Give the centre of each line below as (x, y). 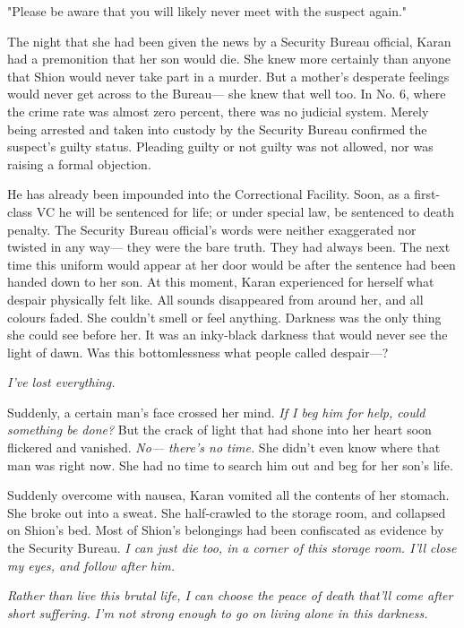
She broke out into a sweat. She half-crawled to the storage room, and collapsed (227, 512)
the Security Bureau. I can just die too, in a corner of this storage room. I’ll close (232, 548)
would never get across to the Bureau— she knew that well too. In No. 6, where (227, 94)
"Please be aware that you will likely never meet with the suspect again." (207, 11)
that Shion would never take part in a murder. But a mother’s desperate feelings (228, 76)
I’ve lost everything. (61, 382)
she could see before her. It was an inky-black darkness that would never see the (228, 335)
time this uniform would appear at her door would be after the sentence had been (232, 264)
